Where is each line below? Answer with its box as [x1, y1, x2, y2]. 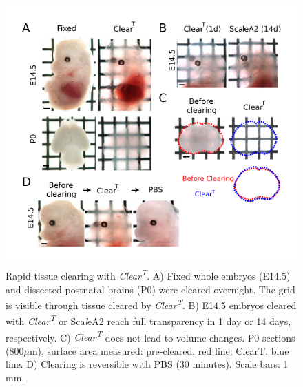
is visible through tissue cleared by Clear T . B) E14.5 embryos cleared [6, 296, 297, 312]
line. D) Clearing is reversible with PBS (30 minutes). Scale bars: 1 [6, 357, 289, 371]
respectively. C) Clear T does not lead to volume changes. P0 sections [6, 328, 295, 344]
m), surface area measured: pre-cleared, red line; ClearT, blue [29, 343, 289, 357]
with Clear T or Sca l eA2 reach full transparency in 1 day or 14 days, [6, 312, 291, 328]
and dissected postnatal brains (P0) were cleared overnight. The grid [6, 282, 295, 296]
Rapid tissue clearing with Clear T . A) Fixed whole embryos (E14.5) [6, 266, 291, 282]
